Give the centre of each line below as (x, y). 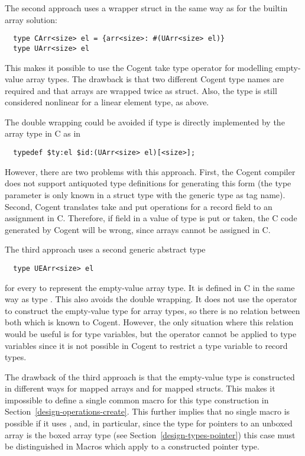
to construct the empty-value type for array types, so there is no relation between (152, 310)
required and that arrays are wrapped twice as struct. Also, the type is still (141, 90)
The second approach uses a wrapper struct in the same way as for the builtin (146, 8)
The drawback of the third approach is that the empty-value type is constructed (150, 376)
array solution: (31, 19)
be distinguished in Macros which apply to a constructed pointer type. (132, 446)
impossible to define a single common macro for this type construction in (137, 400)
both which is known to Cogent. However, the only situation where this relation (149, 322)
